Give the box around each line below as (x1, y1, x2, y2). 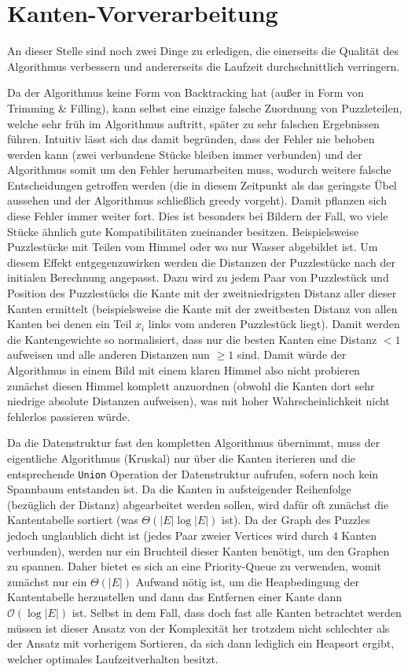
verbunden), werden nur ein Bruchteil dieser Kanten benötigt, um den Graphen (7, 542, 390, 559)
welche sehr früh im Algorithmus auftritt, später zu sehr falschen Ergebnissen (7, 115, 380, 131)
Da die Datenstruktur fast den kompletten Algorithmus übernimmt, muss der (7, 434, 380, 451)
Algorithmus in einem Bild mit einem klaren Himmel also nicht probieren (7, 362, 360, 378)
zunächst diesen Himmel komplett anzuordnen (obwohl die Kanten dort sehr (7, 377, 375, 393)
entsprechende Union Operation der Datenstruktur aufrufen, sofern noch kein (7, 465, 379, 482)
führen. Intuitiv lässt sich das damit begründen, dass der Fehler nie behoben (7, 131, 375, 147)
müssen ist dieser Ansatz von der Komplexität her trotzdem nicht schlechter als (7, 619, 390, 636)
